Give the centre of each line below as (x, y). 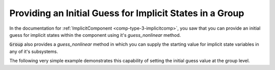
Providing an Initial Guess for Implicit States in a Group (127, 13)
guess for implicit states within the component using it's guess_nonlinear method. (95, 35)
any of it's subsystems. (34, 51)
